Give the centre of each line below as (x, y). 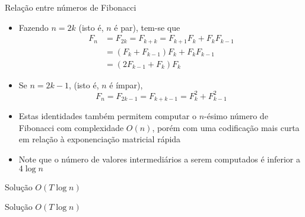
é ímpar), (126, 84)
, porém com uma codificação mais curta (226, 127)
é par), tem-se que (147, 27)
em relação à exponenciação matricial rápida (100, 139)
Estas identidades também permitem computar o (107, 116)
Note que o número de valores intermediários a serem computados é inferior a (159, 159)
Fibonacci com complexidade (71, 127)
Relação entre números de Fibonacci (71, 7)
